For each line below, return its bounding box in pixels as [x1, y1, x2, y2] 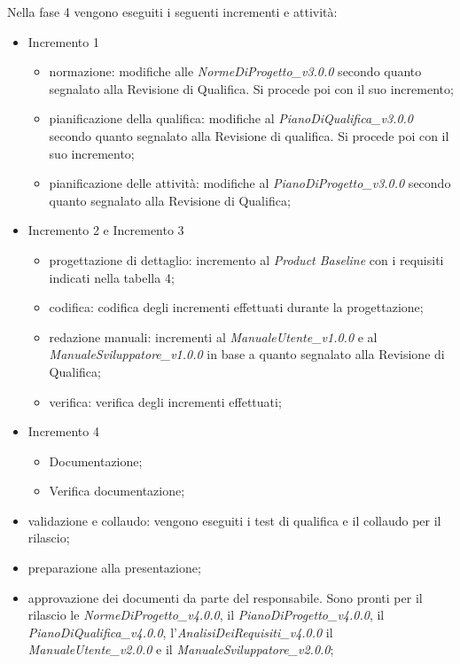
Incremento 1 [27, 32, 99, 51]
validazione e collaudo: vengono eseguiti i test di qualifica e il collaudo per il [27, 511, 441, 529]
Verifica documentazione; [49, 481, 185, 500]
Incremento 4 [27, 422, 99, 441]
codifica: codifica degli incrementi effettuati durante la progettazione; [49, 298, 424, 316]
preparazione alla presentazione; [27, 559, 201, 577]
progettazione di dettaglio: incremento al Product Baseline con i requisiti [49, 250, 444, 269]
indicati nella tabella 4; [49, 268, 175, 286]
